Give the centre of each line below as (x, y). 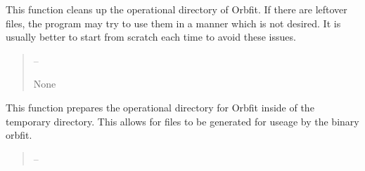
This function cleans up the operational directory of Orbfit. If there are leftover (177, 9)
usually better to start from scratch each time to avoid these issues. (151, 37)
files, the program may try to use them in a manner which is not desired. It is (173, 23)
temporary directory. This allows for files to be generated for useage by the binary (182, 121)
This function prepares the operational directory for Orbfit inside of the (160, 107)
